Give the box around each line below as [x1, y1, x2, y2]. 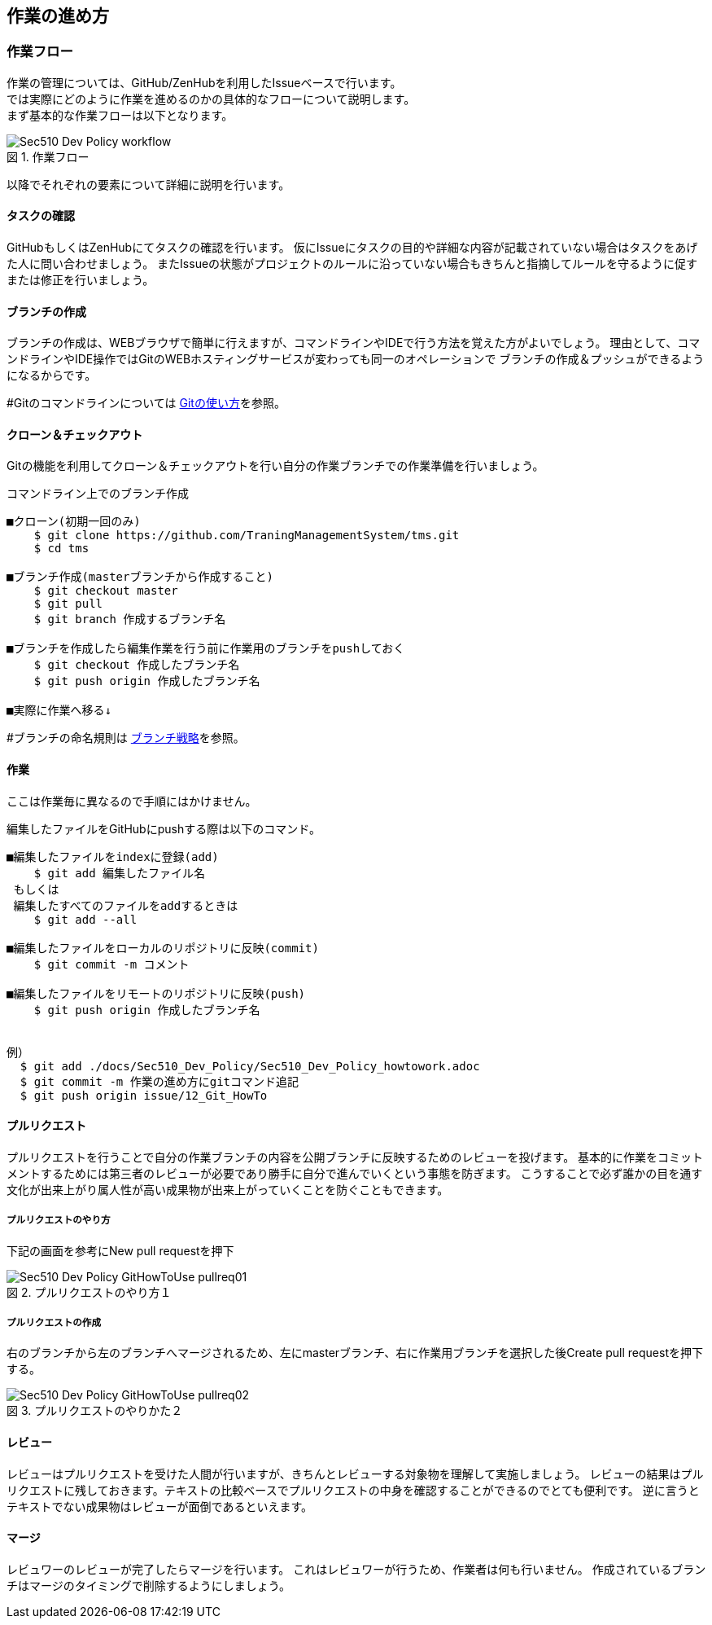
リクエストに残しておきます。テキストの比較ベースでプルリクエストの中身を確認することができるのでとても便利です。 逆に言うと [7, 1482, 700, 1497]
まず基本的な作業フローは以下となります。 [7, 108, 234, 122]
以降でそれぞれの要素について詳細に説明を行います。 [7, 177, 290, 191]
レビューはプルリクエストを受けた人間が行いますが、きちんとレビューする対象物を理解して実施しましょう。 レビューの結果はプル [7, 1466, 704, 1481]
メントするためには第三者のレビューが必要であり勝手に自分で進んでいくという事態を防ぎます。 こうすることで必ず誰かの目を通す [7, 1166, 703, 1180]
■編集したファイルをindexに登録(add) [7, 850, 219, 863]
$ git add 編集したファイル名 [33, 866, 206, 880]
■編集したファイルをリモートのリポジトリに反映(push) [7, 986, 305, 1000]
